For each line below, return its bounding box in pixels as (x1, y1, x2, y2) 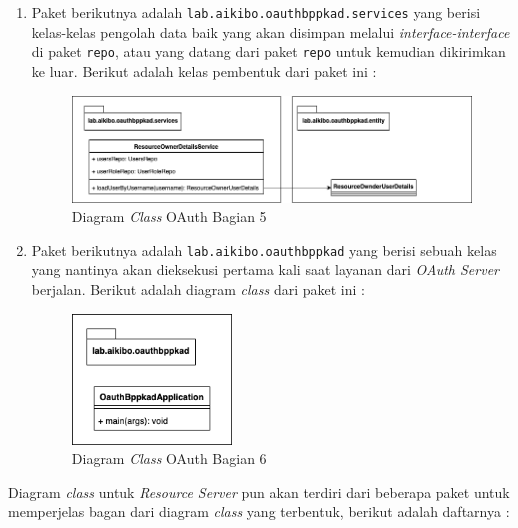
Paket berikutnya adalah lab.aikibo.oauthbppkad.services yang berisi (31, 2, 481, 22)
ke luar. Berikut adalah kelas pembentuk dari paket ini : (31, 60, 377, 81)
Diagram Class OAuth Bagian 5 (71, 206, 267, 227)
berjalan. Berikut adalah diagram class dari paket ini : (31, 279, 365, 299)
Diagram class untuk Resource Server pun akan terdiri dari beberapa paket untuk (8, 481, 510, 502)
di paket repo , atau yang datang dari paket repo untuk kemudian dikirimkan (31, 41, 506, 62)
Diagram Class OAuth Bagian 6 (71, 448, 267, 469)
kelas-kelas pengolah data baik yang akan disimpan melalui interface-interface (31, 21, 510, 42)
